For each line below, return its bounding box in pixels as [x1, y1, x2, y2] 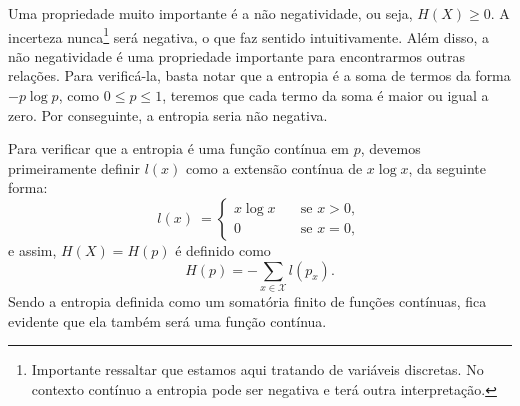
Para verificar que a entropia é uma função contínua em [8, 138, 350, 159]
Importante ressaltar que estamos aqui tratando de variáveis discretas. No [31, 359, 484, 380]
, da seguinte [408, 157, 487, 178]
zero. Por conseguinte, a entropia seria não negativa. [8, 104, 328, 125]
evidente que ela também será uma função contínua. [8, 310, 327, 331]
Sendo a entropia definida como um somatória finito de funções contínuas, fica [8, 290, 487, 311]
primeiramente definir [8, 157, 140, 178]
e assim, [8, 240, 57, 260]
